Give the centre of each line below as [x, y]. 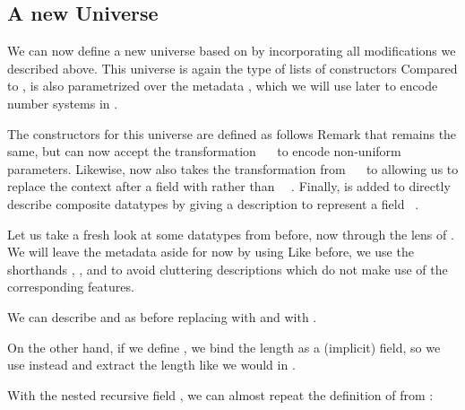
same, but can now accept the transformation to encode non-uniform [204, 151]
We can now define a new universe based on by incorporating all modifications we [232, 51]
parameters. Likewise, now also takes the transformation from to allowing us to [233, 168]
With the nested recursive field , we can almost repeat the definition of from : [220, 394]
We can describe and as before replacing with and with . [162, 316]
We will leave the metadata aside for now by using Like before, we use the [211, 252]
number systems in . [63, 103]
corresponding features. [71, 287]
